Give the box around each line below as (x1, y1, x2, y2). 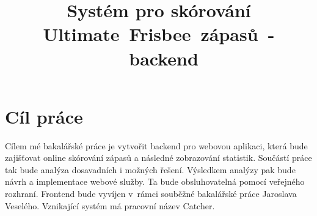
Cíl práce (5, 103, 83, 128)
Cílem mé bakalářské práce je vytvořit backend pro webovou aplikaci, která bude (5, 139, 308, 152)
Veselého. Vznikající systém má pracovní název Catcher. (5, 199, 215, 212)
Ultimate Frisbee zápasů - (43, 21, 275, 47)
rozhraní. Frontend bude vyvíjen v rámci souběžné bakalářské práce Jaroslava (5, 187, 297, 200)
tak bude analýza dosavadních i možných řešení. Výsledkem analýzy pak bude (5, 163, 296, 176)
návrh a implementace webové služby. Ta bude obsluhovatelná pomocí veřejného (5, 175, 305, 188)
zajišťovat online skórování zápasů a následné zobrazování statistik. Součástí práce (5, 151, 312, 164)
